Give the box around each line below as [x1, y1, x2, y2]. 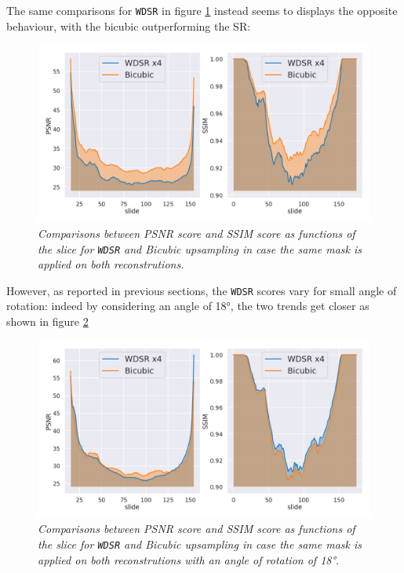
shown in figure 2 [6, 313, 89, 330]
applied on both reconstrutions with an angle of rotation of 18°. [38, 551, 340, 568]
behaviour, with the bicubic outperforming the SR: [6, 17, 251, 34]
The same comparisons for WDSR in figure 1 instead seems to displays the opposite [6, 2, 398, 18]
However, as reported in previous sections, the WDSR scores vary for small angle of [6, 282, 397, 298]
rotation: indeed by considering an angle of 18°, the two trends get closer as [6, 297, 369, 314]
